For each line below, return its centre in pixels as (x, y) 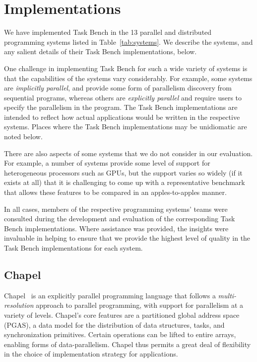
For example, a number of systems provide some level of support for (107, 163)
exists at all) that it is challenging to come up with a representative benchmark (125, 182)
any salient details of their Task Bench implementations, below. (100, 51)
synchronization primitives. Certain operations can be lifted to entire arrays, (120, 334)
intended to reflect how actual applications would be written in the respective (122, 117)
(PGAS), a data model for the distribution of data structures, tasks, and (114, 324)
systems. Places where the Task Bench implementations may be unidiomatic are (126, 127)
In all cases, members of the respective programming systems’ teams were (116, 209)
